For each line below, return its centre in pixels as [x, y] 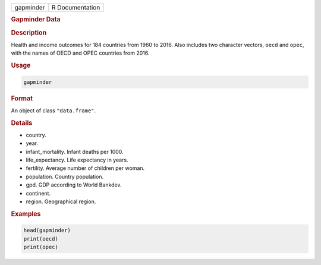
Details [22, 123]
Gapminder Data [36, 20]
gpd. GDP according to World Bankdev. [74, 185]
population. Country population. [65, 176]
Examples [26, 214]
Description [29, 33]
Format [22, 98]
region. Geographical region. [61, 201]
